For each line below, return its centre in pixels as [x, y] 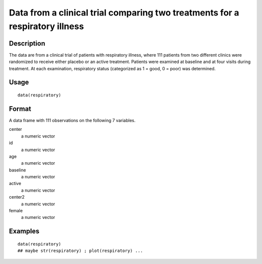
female [16, 211]
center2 [17, 197]
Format [20, 109]
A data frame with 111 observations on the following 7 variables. [72, 120]
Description [27, 43]
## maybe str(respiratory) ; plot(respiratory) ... [80, 251]
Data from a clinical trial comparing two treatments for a [124, 13]
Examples [24, 231]
